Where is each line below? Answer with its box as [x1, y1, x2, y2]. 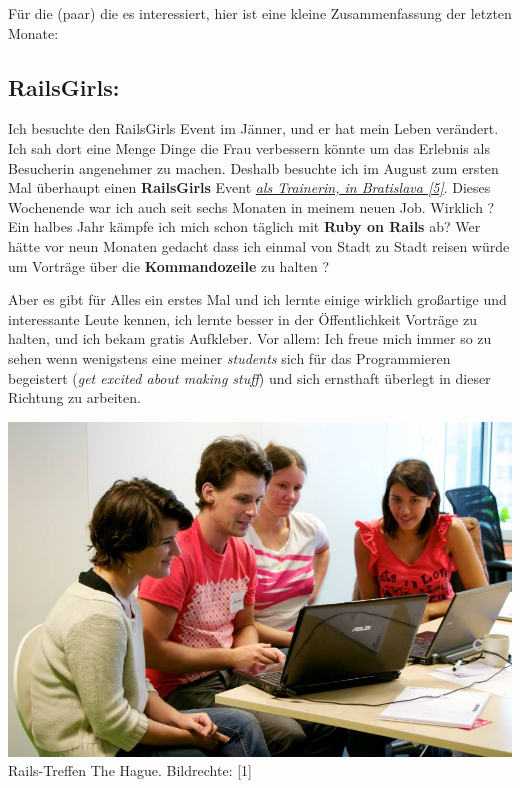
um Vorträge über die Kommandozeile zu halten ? [8, 255, 330, 276]
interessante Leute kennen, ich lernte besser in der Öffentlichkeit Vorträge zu [8, 308, 477, 329]
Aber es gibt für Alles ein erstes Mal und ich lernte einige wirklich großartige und [8, 289, 507, 310]
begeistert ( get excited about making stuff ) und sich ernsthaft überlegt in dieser [8, 367, 491, 388]
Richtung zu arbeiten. [8, 387, 141, 408]
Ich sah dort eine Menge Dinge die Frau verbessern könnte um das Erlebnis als [8, 137, 490, 158]
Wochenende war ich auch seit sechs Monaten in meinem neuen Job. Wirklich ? [8, 196, 495, 217]
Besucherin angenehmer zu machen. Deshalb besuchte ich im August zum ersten [8, 157, 499, 178]
